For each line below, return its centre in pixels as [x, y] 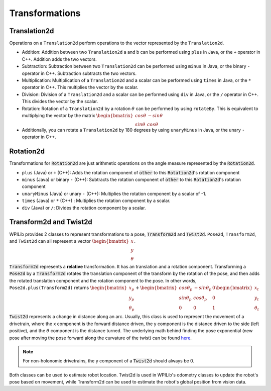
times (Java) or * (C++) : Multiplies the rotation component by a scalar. [96, 201]
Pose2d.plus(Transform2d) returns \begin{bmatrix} [68, 288]
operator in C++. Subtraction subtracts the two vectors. [79, 73]
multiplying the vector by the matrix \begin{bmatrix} [78, 115]
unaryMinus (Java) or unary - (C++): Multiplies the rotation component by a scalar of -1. [114, 193]
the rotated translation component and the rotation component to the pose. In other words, [103, 280]
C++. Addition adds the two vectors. [59, 59]
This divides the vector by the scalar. [60, 102]
